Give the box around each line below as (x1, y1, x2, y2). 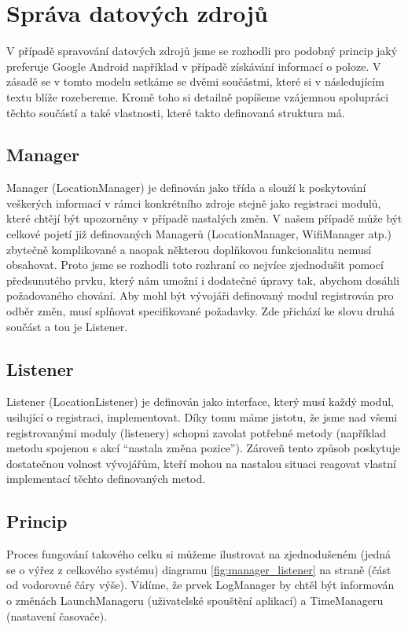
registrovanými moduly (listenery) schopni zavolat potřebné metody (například (6, 424, 387, 440)
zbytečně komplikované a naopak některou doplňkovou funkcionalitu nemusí (6, 241, 372, 257)
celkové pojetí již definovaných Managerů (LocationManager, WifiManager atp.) (6, 226, 391, 242)
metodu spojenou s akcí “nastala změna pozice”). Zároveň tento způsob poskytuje (6, 440, 400, 456)
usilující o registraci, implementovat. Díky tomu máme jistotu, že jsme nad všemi (6, 409, 398, 426)
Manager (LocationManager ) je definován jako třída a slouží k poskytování (6, 179, 366, 196)
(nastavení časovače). (6, 607, 108, 624)
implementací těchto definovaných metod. (6, 470, 206, 487)
